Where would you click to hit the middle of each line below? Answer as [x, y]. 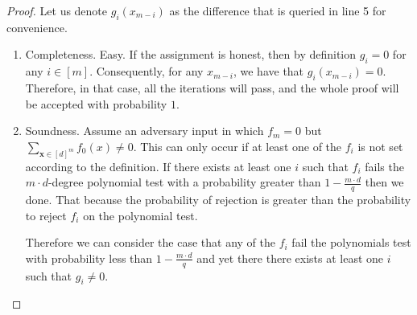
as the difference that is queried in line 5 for [278, 10]
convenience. [37, 27]
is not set [380, 146]
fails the [384, 166]
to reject [46, 215]
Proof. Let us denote [57, 10]
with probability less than [89, 258]
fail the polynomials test [351, 242]
